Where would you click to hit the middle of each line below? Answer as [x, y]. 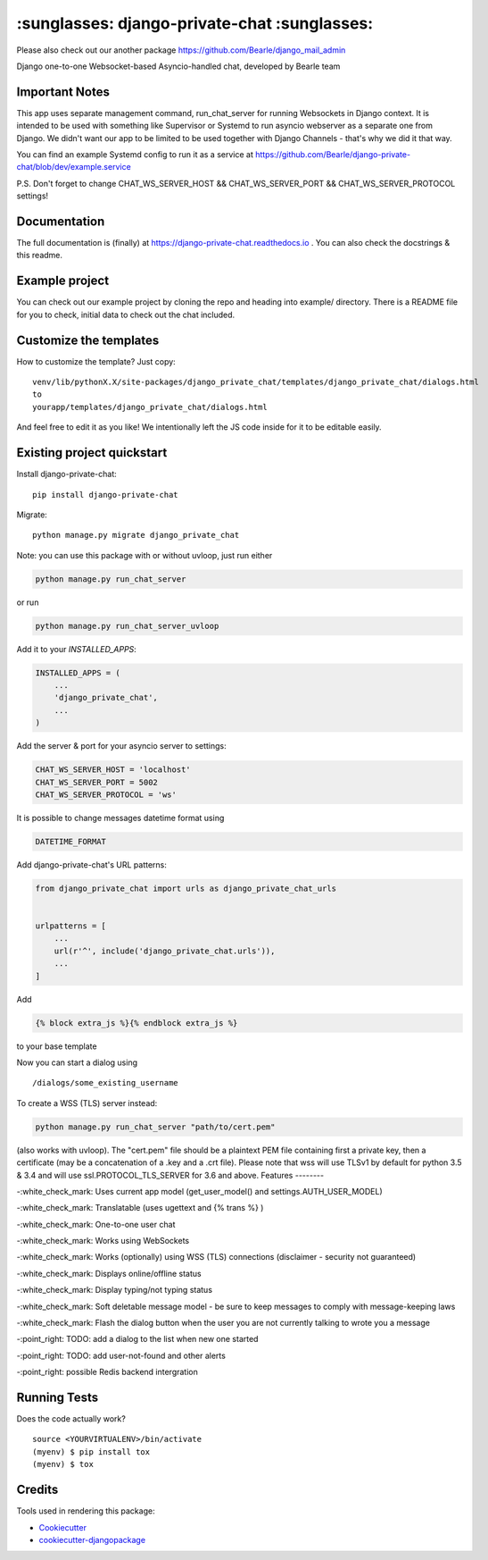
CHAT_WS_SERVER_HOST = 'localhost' [113, 770]
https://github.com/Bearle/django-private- [332, 155]
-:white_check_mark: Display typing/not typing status [115, 1290]
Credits [37, 1490]
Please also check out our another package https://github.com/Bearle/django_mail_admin [181, 50]
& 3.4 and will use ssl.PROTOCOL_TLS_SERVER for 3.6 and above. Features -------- [170, 1175]
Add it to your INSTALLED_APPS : [77, 649]
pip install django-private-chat [105, 495]
